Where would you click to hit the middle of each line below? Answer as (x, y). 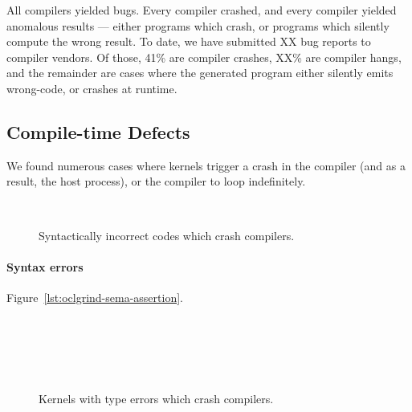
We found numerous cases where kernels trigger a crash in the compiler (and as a (206, 165)
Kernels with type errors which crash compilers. (156, 398)
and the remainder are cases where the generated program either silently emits (200, 73)
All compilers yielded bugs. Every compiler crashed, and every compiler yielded (202, 10)
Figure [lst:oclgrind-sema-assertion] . (95, 297)
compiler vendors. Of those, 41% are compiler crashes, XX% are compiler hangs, (204, 57)
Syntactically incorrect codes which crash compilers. (167, 235)
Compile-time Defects (98, 131)
